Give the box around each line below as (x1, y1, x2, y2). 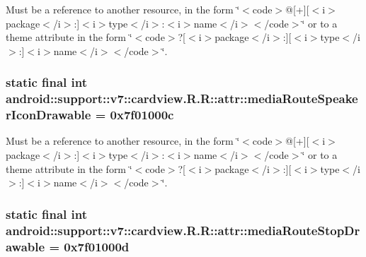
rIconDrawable (6, 106, 91, 124)
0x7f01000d (64, 237, 130, 255)
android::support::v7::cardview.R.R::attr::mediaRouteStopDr (6, 221, 360, 239)
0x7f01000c (110, 106, 174, 124)
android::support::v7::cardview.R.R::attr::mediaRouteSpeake (6, 90, 358, 107)
